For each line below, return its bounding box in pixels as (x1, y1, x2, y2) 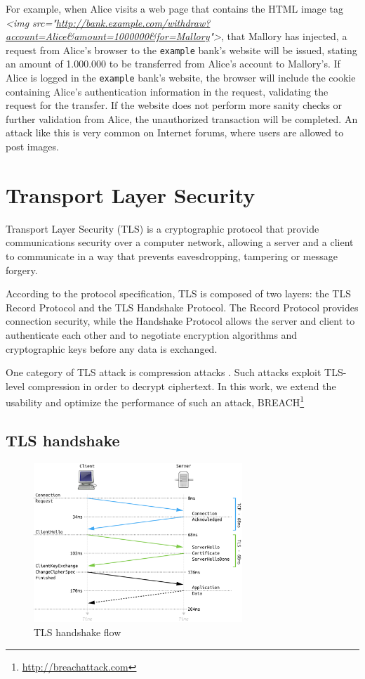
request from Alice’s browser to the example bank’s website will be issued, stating (6, 42, 357, 57)
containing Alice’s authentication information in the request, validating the (6, 84, 328, 98)
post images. (6, 139, 59, 154)
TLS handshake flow (34, 625, 121, 639)
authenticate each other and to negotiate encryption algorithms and (6, 327, 298, 342)
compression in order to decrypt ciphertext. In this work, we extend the (27, 378, 336, 393)
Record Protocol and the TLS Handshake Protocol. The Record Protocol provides (6, 299, 359, 314)
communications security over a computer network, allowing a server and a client (6, 235, 354, 250)
